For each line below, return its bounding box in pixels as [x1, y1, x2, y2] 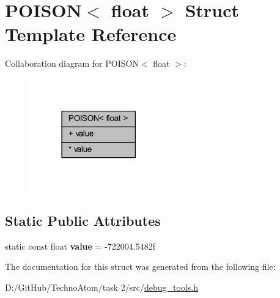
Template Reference [5, 21, 177, 47]
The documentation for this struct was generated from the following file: [5, 260, 276, 273]
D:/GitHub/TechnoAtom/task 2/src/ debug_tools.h [5, 280, 198, 293]
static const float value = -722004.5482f [5, 239, 155, 252]
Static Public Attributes [5, 210, 161, 229]
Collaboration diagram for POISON [5, 57, 139, 70]
